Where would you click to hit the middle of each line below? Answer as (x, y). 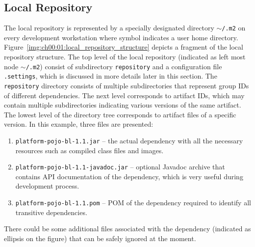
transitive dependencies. (51, 212)
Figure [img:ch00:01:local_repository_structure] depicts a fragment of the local (124, 47)
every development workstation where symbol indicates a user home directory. (121, 37)
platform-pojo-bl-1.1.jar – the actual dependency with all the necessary (129, 140)
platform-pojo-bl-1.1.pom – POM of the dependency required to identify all (133, 203)
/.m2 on (234, 28)
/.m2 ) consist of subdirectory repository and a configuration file (124, 66)
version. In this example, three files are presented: (79, 124)
